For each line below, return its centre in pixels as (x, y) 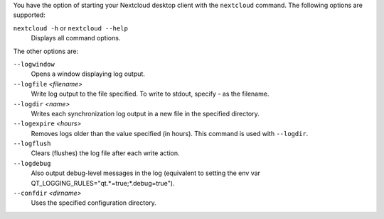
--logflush (32, 144)
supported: (29, 15)
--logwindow (34, 64)
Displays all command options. (76, 38)
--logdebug (32, 163)
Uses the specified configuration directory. (94, 203)
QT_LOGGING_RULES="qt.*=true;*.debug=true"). (103, 183)
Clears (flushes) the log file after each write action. (106, 153)
